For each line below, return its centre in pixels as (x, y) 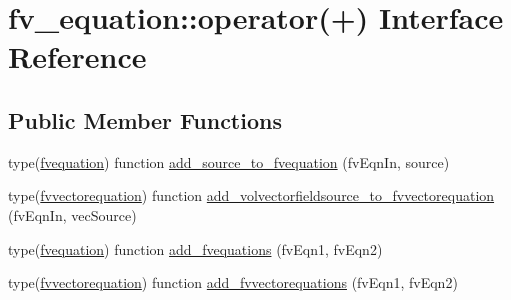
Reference (77, 56)
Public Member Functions (145, 119)
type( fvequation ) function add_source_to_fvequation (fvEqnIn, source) (229, 161)
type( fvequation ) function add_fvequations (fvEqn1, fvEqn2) (195, 248)
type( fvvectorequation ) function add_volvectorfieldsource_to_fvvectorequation (251, 195)
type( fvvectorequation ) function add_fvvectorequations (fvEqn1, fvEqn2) (233, 282)
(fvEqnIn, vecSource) (72, 214)
